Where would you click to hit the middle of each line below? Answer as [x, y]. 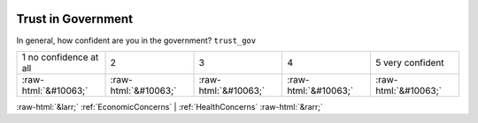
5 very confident [409, 62]
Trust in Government [74, 19]
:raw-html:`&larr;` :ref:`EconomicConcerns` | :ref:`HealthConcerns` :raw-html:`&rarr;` [170, 106]
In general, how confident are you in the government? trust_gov [136, 40]
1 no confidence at [60, 57]
